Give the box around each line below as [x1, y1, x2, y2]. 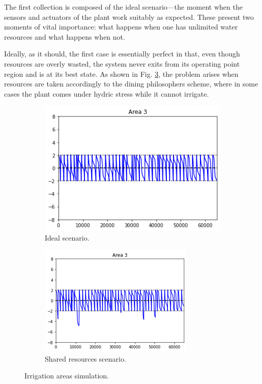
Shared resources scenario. [45, 353, 126, 364]
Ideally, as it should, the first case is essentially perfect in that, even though [4, 48, 240, 59]
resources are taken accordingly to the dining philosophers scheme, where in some [4, 78, 258, 89]
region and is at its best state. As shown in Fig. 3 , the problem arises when [4, 68, 239, 79]
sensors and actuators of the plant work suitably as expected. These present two [4, 11, 254, 22]
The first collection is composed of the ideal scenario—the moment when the [4, 2, 243, 12]
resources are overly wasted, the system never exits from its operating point [4, 58, 240, 69]
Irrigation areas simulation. [24, 370, 109, 381]
